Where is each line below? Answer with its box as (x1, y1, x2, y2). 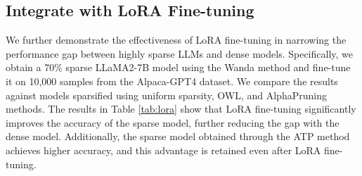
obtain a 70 (6, 60, 55, 75)
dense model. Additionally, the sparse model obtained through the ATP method (6, 129, 350, 144)
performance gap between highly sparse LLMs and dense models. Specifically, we (6, 46, 353, 61)
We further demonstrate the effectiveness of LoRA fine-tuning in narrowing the (6, 32, 347, 47)
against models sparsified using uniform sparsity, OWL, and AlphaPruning (6, 87, 327, 102)
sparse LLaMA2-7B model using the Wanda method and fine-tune (65, 60, 351, 75)
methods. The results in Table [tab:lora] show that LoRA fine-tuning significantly (6, 101, 356, 116)
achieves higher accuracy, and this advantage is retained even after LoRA (6, 142, 321, 157)
